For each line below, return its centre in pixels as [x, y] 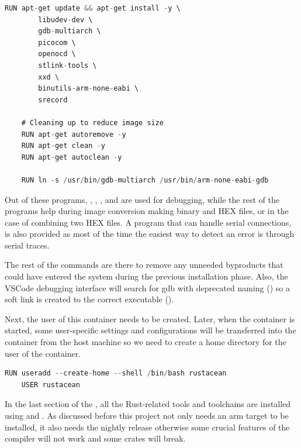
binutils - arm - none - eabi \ [89, 89]
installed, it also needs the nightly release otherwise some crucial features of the [147, 427]
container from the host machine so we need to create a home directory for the [146, 342]
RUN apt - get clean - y [63, 146]
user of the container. [43, 353]
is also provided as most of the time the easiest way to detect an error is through [150, 234]
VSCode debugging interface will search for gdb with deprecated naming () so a [147, 287]
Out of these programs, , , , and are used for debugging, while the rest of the [142, 199]
